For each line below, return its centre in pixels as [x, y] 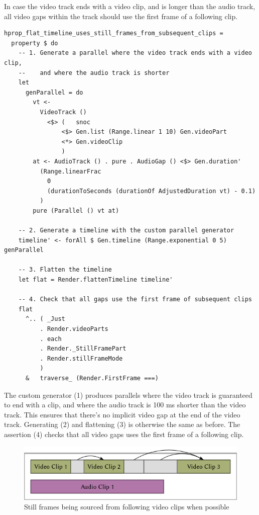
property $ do [35, 43]
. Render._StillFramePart [83, 349]
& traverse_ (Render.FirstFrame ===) [92, 378]
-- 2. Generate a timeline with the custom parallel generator [126, 231]
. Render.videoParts [74, 329]
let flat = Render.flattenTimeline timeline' [96, 280]
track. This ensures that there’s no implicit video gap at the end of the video [122, 414]
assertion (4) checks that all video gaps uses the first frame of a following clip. [124, 434]
